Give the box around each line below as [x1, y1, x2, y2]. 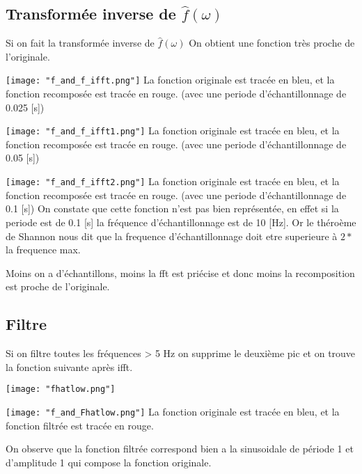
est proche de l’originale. [6, 279, 110, 294]
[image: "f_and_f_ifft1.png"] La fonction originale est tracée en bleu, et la [6, 123, 340, 138]
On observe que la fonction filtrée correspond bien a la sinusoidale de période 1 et [6, 441, 354, 456]
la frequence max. [6, 242, 81, 257]
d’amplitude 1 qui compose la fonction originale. [6, 455, 212, 469]
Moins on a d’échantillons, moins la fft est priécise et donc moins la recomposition [6, 265, 355, 280]
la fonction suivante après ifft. [6, 359, 133, 374]
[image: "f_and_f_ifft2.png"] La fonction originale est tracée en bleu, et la [6, 174, 340, 189]
